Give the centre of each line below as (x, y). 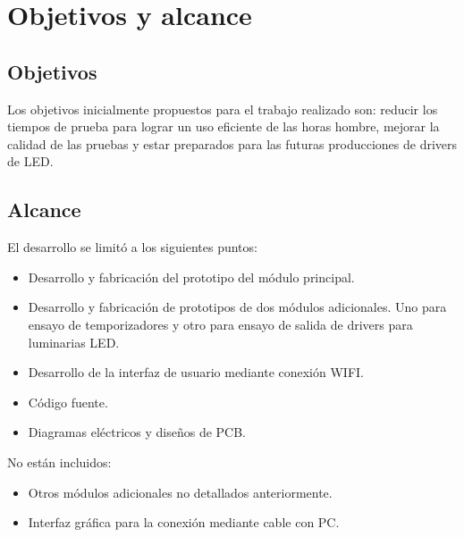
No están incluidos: (59, 461)
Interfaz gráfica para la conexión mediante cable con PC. (184, 522)
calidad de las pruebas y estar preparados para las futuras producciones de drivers (232, 143)
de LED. (30, 161)
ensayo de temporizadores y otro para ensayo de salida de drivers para (220, 324)
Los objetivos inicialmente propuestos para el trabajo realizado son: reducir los (223, 109)
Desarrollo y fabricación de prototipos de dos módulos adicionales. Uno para (237, 307)
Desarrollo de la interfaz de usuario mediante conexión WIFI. (196, 372)
